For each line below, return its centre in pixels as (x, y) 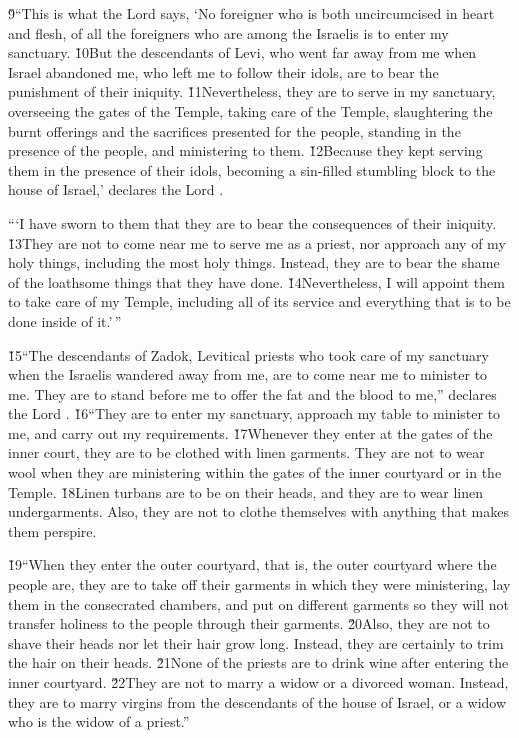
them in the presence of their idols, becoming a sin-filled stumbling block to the (252, 169)
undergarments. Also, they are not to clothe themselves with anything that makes (258, 511)
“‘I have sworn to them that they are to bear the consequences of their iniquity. (252, 222)
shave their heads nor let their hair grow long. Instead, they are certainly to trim (256, 642)
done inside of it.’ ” (65, 320)
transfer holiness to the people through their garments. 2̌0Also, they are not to (249, 623)
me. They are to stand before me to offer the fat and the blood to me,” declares (252, 393)
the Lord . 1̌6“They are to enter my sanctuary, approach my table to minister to (254, 413)
